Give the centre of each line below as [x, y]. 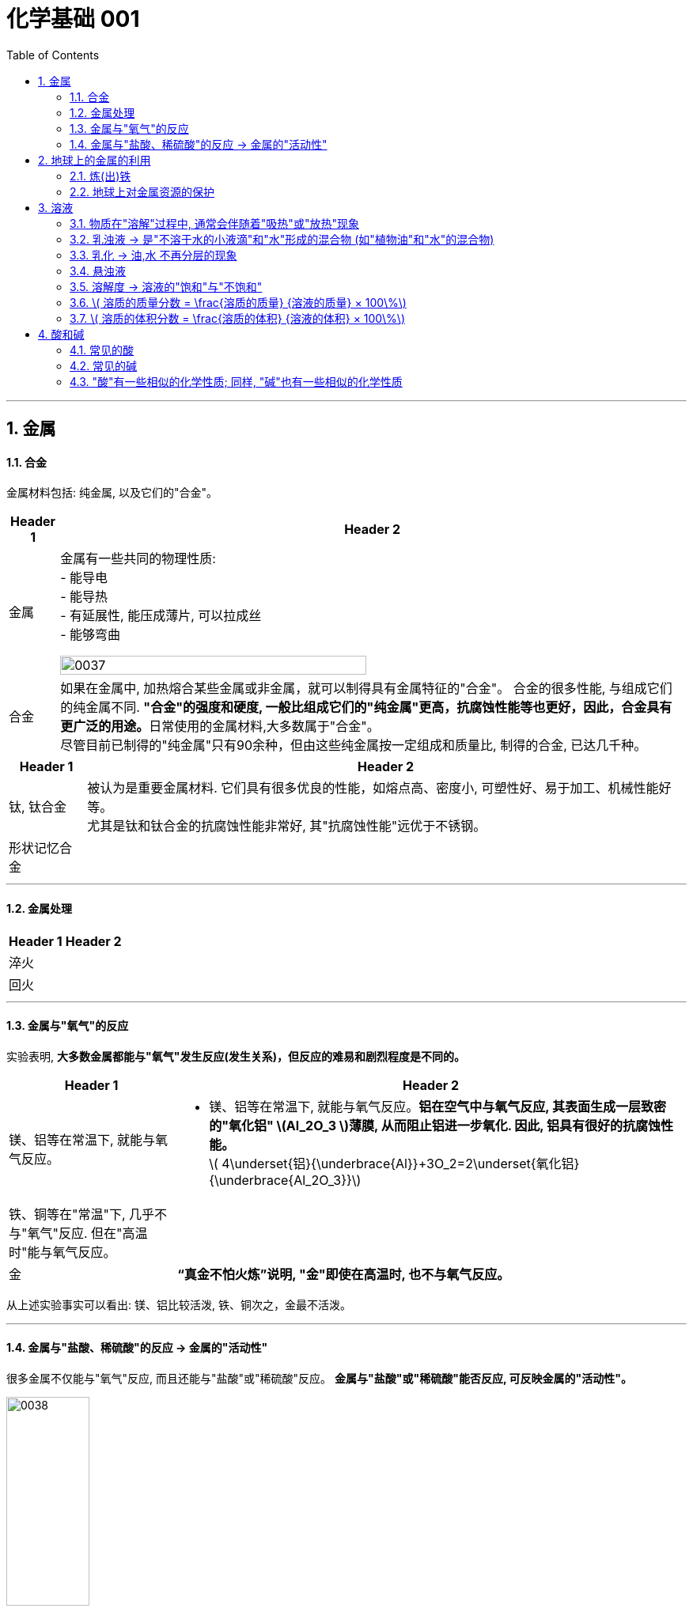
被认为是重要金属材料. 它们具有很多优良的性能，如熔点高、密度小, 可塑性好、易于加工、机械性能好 [379, 788]
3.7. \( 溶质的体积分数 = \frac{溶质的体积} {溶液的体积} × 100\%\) [238, 318]
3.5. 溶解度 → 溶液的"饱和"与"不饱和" [166, 286]
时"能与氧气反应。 [62, 1252]
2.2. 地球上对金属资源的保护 [142, 191]
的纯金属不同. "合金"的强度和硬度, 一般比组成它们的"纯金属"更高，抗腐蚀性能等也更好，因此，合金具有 [366, 708]
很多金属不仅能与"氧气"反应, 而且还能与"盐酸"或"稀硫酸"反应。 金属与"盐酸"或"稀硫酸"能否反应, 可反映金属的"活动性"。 [319, 1379]
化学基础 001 [73, 19]
